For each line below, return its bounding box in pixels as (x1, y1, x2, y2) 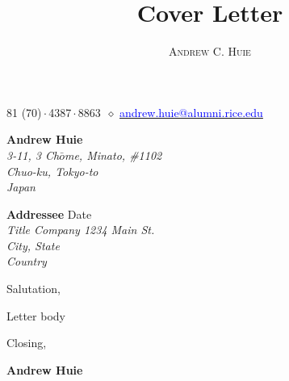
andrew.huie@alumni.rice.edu (119, 103, 263, 120)
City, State (6, 237, 60, 253)
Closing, (6, 334, 47, 351)
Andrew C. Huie (169, 43, 251, 60)
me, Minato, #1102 (64, 146, 162, 163)
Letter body (6, 307, 65, 324)
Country (6, 253, 47, 270)
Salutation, (6, 280, 61, 297)
